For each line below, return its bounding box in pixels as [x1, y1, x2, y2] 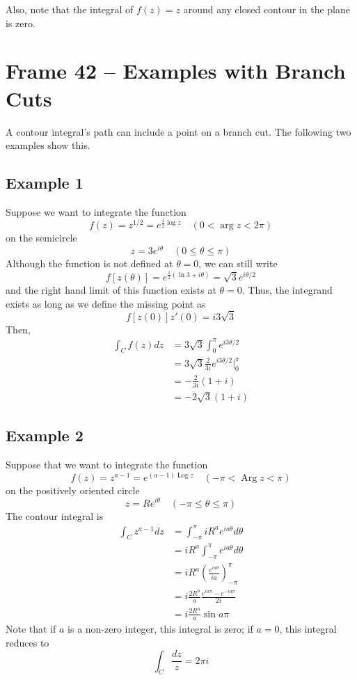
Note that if [6, 622, 56, 636]
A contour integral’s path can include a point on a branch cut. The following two [6, 124, 351, 139]
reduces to [6, 635, 49, 650]
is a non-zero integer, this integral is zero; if [68, 622, 253, 636]
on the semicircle [6, 230, 77, 245]
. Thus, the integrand [241, 283, 333, 297]
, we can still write [198, 256, 278, 271]
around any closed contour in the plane [183, 2, 350, 16]
